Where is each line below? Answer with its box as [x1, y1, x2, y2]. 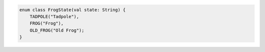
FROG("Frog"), [29, 21, 64, 26]
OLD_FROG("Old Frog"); [29, 27, 84, 33]
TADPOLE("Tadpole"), [29, 14, 79, 19]
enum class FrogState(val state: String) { [19, 7, 126, 12]
